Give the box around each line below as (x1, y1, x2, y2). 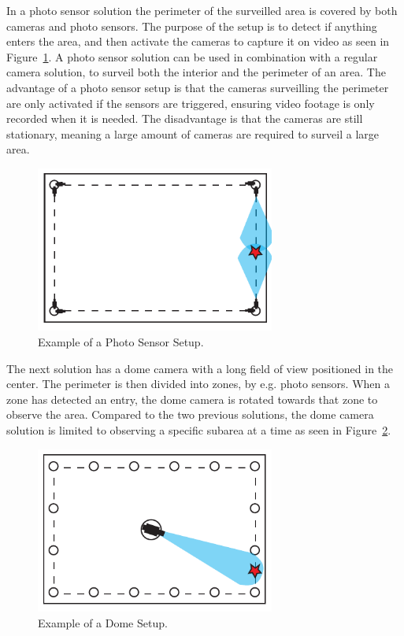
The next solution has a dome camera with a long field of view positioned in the (6, 360, 394, 376)
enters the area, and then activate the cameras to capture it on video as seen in (6, 33, 390, 50)
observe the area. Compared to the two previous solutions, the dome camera (6, 406, 374, 423)
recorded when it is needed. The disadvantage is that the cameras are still (6, 110, 363, 127)
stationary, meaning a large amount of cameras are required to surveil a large (6, 125, 380, 142)
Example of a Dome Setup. (38, 614, 168, 630)
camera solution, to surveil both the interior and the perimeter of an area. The (6, 64, 386, 80)
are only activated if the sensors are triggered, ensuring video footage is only (6, 94, 375, 111)
